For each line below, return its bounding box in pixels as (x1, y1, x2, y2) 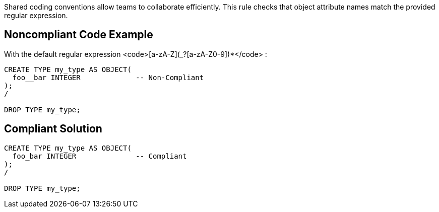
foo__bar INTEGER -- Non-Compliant (12, 73, 204, 82)
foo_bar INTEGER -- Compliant (12, 152, 187, 160)
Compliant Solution (4, 122, 102, 135)
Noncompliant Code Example (4, 28, 153, 41)
